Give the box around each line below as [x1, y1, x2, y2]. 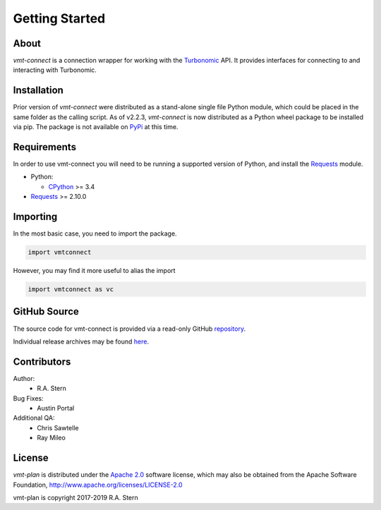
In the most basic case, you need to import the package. [13, 229, 177, 238]
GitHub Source [13, 305, 79, 317]
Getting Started [13, 11, 106, 26]
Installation [13, 85, 64, 97]
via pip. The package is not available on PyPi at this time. [13, 123, 179, 131]
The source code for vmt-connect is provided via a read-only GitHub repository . [13, 324, 246, 333]
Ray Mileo [37, 434, 66, 442]
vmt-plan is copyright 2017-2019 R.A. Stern [13, 493, 139, 502]
